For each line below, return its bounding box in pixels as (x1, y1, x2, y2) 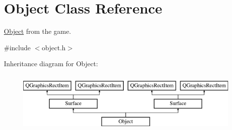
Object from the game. (4, 26, 71, 36)
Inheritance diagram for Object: (4, 58, 98, 69)
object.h (42, 42, 66, 52)
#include (4, 42, 31, 52)
